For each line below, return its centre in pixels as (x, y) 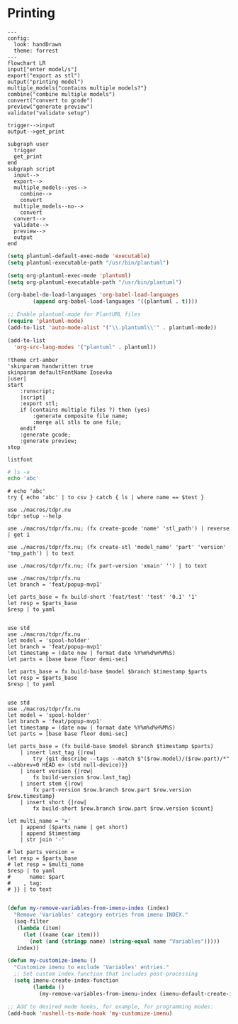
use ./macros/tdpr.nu (39, 510)
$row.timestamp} (31, 796)
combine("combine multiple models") (61, 94)
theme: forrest (36, 50)
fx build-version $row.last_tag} (82, 778)
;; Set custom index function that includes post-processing (106, 974)
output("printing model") (45, 82)
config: (19, 38)
